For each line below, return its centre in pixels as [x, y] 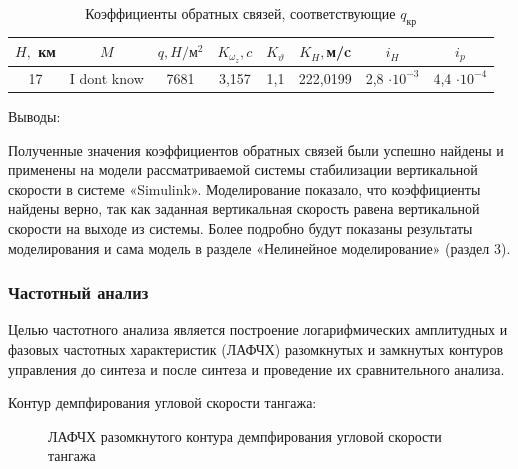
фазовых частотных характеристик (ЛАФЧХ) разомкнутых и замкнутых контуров [256, 348]
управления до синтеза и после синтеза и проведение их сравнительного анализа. [256, 368]
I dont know [106, 77]
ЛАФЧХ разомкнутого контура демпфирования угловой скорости [245, 435]
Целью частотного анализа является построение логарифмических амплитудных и [258, 329]
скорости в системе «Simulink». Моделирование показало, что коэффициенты [244, 188]
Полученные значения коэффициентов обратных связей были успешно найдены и [256, 149]
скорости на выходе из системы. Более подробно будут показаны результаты [240, 227]
